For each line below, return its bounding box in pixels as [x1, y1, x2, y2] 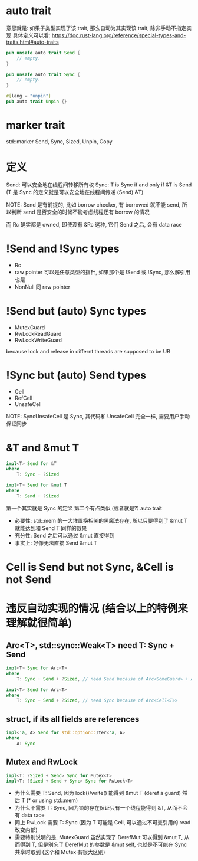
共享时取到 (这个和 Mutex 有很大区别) [14, 849, 105, 856]
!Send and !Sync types [6, 242, 120, 255]
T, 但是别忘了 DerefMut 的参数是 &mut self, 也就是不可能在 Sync [31, 841, 187, 848]
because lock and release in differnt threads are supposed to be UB [6, 348, 171, 355]
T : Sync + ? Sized [16, 472, 60, 477]
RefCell [14, 394, 33, 401]
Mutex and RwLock [6, 757, 78, 767]
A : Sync [16, 741, 35, 747]
